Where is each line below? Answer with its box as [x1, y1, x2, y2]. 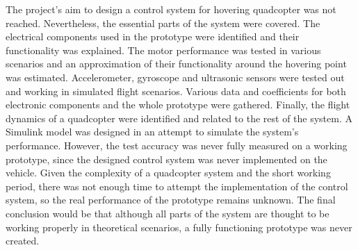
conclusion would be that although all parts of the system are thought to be [6, 206, 329, 220]
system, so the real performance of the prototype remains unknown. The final [6, 192, 336, 207]
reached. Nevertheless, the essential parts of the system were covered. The [6, 15, 320, 30]
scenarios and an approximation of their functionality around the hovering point [6, 56, 347, 71]
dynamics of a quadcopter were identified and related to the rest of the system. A [6, 110, 352, 125]
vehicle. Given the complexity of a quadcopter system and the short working [6, 165, 331, 180]
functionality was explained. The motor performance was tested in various [6, 42, 321, 57]
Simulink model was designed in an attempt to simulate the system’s [6, 124, 299, 139]
